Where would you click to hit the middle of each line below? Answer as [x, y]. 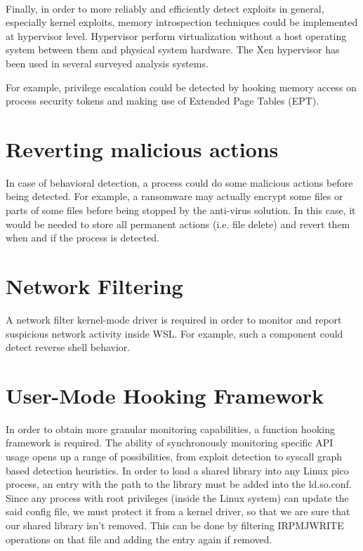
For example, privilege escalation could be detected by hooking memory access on [181, 87]
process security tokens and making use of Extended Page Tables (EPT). [163, 101]
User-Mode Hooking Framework [165, 395]
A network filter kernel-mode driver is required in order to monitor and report [174, 319]
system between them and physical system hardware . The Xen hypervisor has [173, 49]
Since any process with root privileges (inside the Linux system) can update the [177, 497]
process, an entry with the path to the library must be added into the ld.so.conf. [179, 484]
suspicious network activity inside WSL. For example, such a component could [174, 333]
